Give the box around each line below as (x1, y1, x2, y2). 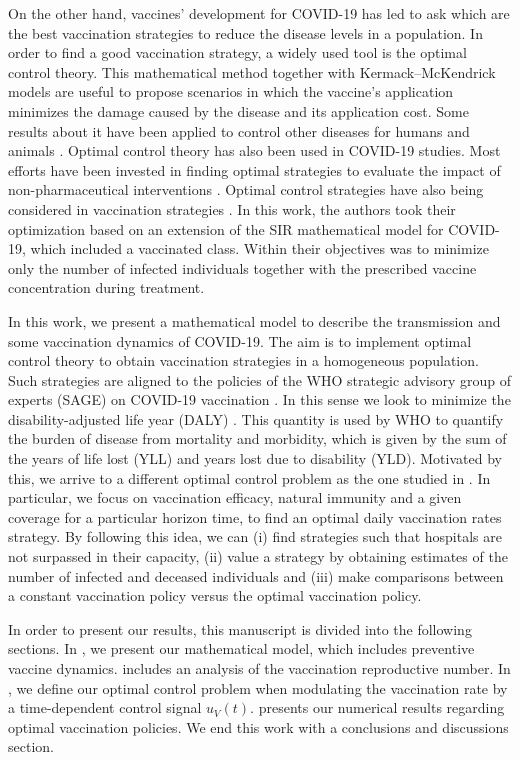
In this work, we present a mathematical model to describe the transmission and (8, 310, 501, 331)
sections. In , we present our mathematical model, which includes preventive (8, 638, 475, 659)
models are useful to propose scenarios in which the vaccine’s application (8, 81, 454, 102)
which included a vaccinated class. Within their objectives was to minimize (30, 238, 489, 259)
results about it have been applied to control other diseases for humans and (8, 120, 470, 141)
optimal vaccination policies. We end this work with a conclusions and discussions (8, 716, 509, 737)
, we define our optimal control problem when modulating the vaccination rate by (8, 677, 508, 698)
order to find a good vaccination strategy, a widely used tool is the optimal (8, 42, 467, 63)
